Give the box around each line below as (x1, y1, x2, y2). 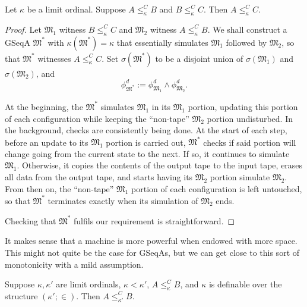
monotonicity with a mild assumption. (5, 258, 144, 270)
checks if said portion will (203, 136, 296, 148)
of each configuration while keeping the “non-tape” (5, 112, 189, 124)
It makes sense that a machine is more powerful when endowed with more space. (5, 234, 297, 247)
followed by (226, 36, 267, 48)
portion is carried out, (106, 136, 186, 148)
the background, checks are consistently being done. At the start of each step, (5, 124, 287, 136)
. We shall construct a (207, 23, 287, 35)
